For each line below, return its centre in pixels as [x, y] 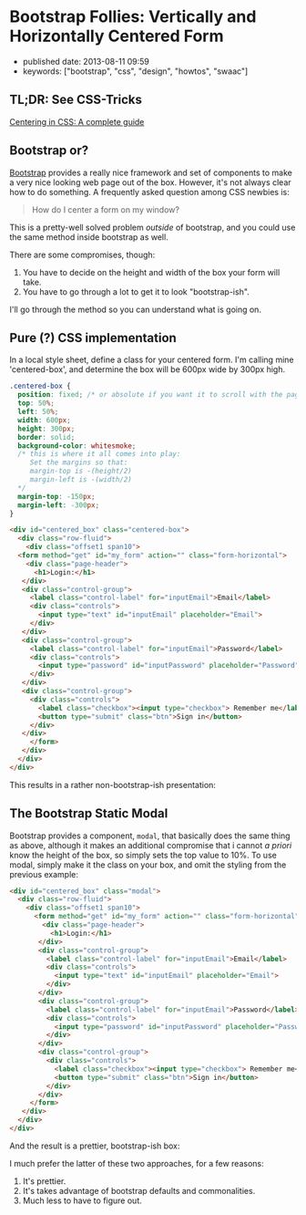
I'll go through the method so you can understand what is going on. [136, 309]
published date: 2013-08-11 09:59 [86, 61]
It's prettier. [44, 1181]
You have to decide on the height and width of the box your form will [151, 272]
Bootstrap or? [49, 151]
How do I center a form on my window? [106, 209]
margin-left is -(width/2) [81, 480]
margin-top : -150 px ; [56, 496]
